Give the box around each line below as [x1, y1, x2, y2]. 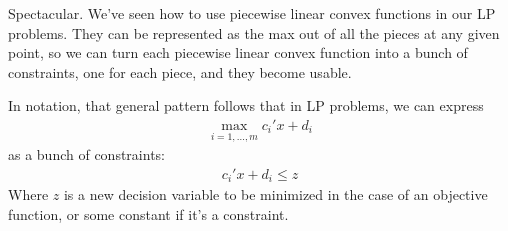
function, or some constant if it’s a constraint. [8, 203, 289, 224]
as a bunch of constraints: [8, 144, 165, 165]
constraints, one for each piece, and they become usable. [8, 61, 352, 82]
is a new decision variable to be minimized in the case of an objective [63, 184, 488, 205]
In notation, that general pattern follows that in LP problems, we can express [8, 95, 484, 116]
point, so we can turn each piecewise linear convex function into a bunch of [8, 42, 468, 63]
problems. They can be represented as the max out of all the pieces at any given [8, 22, 500, 43]
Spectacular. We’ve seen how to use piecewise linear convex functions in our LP [8, 3, 496, 23]
